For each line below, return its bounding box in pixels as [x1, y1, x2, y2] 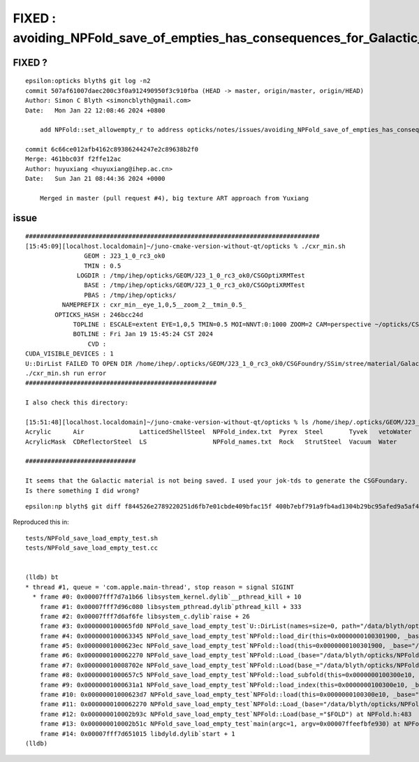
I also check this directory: [25, 399, 129, 406]
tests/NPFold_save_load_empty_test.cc [25, 544, 159, 552]
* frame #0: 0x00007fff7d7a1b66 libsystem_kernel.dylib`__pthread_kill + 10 [32, 593, 302, 601]
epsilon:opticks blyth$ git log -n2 [25, 77, 151, 85]
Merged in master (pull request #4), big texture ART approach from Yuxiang [39, 194, 309, 203]
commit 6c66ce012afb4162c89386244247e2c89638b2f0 [25, 145, 199, 154]
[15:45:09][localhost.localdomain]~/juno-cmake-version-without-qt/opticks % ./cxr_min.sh [25, 242, 346, 250]
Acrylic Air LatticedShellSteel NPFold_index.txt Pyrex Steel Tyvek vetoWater [25, 428, 412, 436]
